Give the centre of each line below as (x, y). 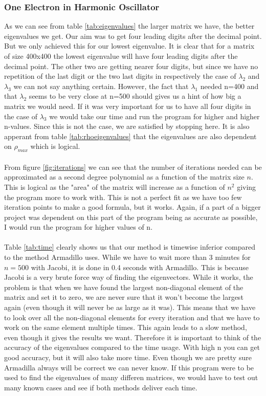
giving (247, 186)
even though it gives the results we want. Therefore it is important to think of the (133, 337)
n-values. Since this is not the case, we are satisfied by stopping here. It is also (127, 126)
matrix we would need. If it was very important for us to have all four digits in (128, 106)
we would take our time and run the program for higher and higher (154, 116)
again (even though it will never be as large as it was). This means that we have (130, 307)
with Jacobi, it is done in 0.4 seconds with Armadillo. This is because (140, 267)
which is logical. (55, 146)
